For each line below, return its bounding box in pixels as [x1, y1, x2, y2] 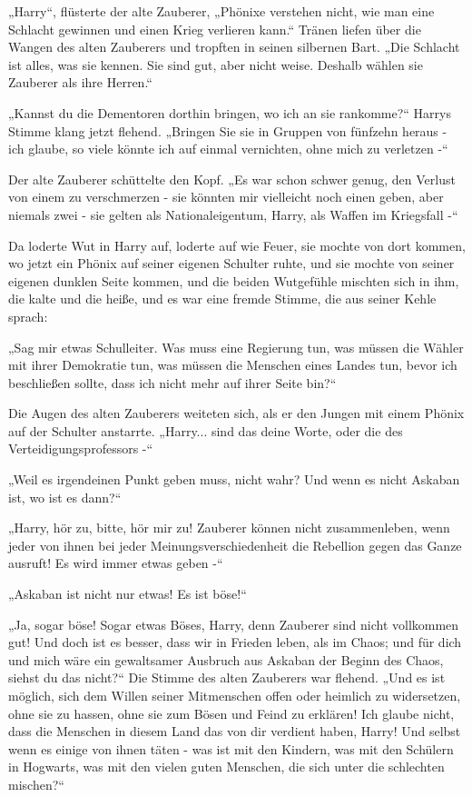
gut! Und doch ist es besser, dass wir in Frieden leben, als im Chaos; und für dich [8, 633, 462, 652]
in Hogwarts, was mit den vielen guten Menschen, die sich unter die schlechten [8, 757, 445, 776]
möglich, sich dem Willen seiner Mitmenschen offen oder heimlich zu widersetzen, [8, 686, 461, 704]
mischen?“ [8, 774, 64, 793]
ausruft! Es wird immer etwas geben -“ [8, 553, 223, 573]
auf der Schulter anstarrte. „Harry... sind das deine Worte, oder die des [8, 421, 403, 440]
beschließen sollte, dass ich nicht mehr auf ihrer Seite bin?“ [8, 373, 337, 392]
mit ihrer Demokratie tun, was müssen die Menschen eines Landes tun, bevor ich [8, 355, 457, 374]
